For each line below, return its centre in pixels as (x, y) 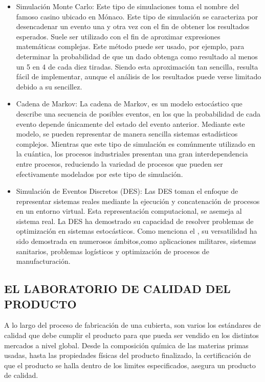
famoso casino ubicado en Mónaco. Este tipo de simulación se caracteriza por (137, 16)
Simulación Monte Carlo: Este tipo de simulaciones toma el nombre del (128, 6)
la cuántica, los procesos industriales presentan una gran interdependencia (132, 154)
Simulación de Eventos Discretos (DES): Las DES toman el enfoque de (127, 191)
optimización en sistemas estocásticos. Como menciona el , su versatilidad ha (137, 231)
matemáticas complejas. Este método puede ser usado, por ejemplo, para (130, 46)
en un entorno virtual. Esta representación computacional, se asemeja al (129, 211)
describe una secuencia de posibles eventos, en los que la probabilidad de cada (138, 113)
